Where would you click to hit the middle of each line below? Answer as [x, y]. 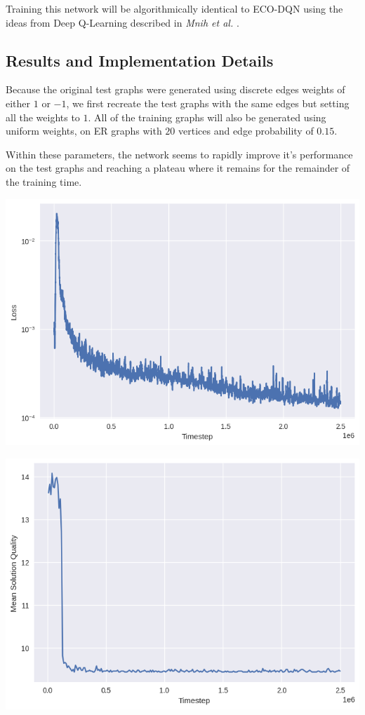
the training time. [44, 181]
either [18, 103]
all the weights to [43, 117]
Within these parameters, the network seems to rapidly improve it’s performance [179, 154]
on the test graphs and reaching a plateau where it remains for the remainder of [178, 168]
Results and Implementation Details [140, 60]
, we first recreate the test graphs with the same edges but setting [208, 103]
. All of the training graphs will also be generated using [207, 117]
